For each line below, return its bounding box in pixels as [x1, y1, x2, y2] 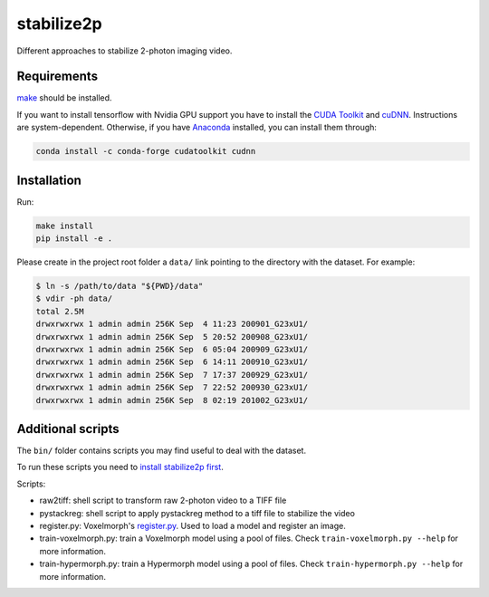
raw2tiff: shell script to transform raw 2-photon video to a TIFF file [39, 495, 287, 506]
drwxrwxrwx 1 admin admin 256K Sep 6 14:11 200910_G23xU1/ [35, 357, 309, 367]
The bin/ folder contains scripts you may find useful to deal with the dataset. [16, 445, 307, 457]
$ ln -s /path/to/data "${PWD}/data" [35, 281, 204, 292]
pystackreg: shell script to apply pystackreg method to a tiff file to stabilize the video [39, 507, 355, 518]
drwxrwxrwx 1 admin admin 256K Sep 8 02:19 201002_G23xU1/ [35, 395, 309, 405]
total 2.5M [35, 306, 84, 316]
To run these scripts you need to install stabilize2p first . [16, 462, 224, 473]
